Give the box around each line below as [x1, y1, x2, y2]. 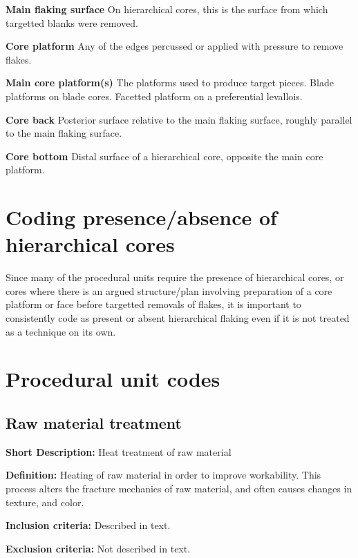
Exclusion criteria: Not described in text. [6, 541, 191, 555]
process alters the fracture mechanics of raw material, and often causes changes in [6, 481, 352, 495]
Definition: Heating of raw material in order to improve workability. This [6, 468, 321, 482]
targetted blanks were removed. [6, 15, 138, 30]
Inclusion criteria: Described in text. [6, 518, 171, 532]
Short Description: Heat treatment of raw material [6, 444, 232, 459]
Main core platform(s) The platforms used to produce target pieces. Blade [6, 75, 334, 90]
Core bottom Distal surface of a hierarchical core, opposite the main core [6, 148, 323, 163]
